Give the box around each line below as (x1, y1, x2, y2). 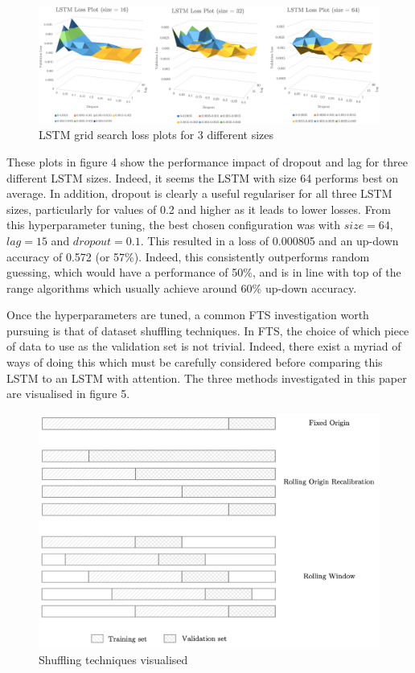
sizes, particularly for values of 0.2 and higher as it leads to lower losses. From (6, 200, 391, 217)
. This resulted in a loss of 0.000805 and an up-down (140, 232, 399, 248)
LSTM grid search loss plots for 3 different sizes (39, 126, 274, 143)
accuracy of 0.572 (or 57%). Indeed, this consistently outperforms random (6, 248, 370, 265)
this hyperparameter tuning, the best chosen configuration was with (6, 216, 341, 233)
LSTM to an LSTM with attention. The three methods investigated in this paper (6, 369, 407, 386)
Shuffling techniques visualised (39, 651, 188, 668)
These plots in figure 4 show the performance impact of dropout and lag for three (6, 153, 409, 170)
